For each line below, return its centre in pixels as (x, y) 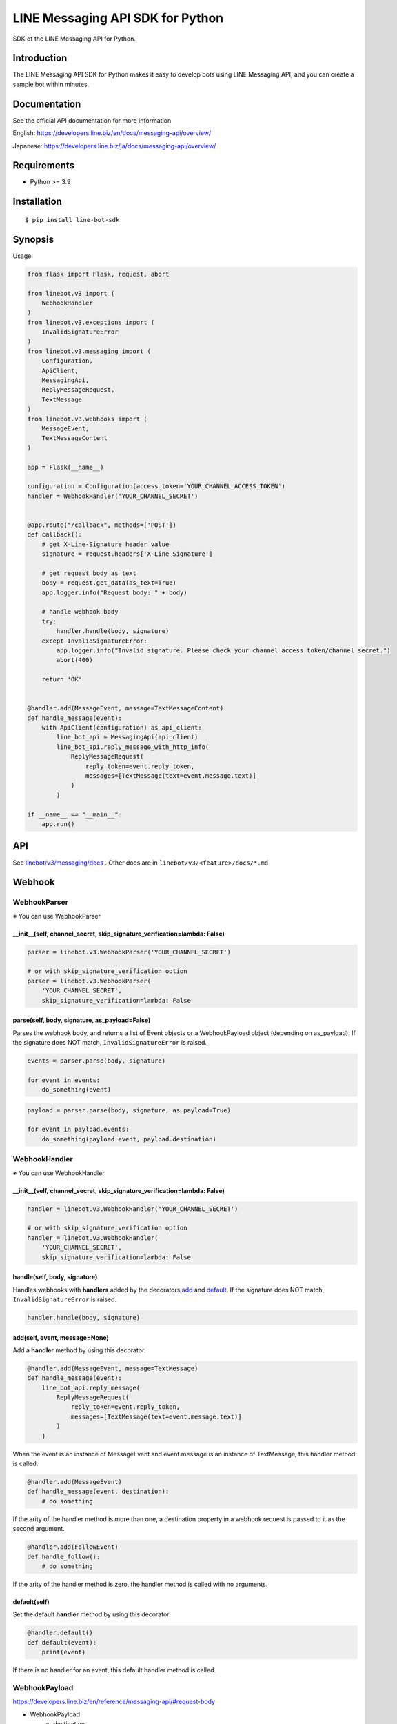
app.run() (58, 824)
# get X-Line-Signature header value (105, 544)
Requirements (44, 166)
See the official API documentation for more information (92, 120)
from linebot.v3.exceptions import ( (91, 322)
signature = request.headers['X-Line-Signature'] (127, 554)
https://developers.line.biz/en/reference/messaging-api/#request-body (114, 1702)
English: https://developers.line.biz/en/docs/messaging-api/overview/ (112, 133)
